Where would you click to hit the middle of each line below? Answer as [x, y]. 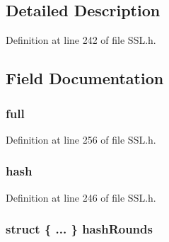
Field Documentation [85, 78]
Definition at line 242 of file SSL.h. [81, 40]
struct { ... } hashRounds [79, 229]
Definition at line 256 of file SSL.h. [81, 139]
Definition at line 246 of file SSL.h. [81, 197]
